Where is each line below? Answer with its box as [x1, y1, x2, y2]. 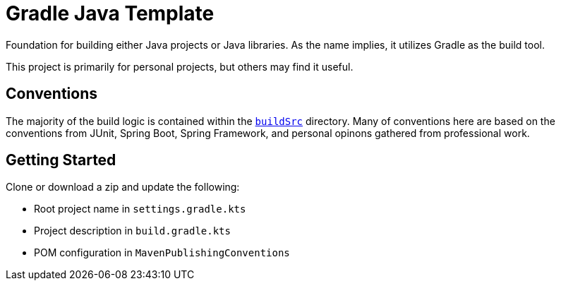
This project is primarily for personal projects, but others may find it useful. [6, 60, 354, 73]
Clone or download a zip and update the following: [6, 181, 240, 193]
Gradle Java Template [6, 1, 215, 25]
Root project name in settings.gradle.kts [34, 203, 246, 215]
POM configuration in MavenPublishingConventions [34, 246, 290, 259]
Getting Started [6, 151, 116, 169]
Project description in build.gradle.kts [34, 225, 231, 237]
